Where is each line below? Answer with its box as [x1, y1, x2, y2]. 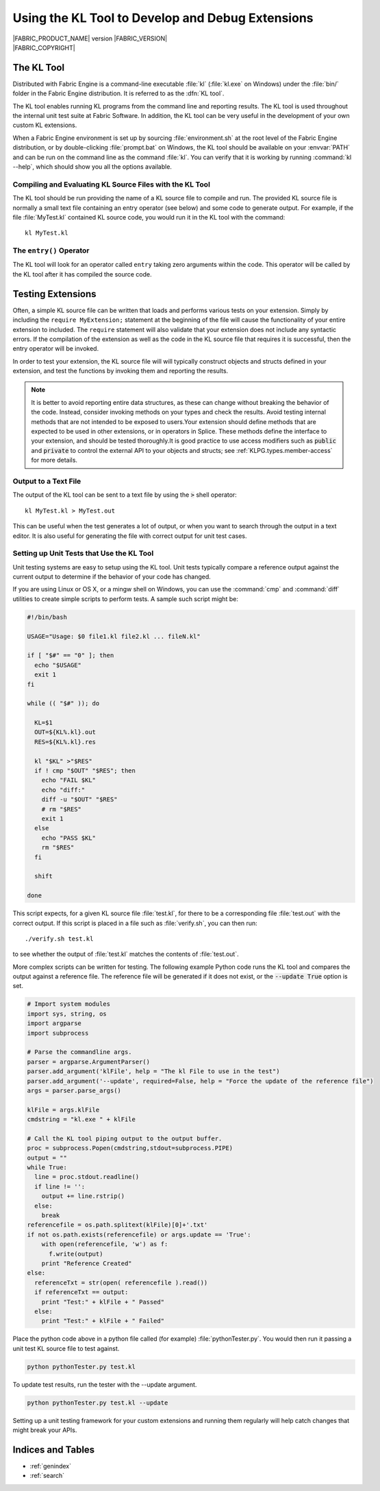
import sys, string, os [27, 1009, 107, 1018]
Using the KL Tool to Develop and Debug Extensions [12, 10, 314, 25]
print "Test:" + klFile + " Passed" [41, 1298, 164, 1306]
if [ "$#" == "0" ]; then [27, 652, 114, 659]
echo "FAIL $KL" [41, 776, 96, 784]
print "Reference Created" [41, 1259, 133, 1267]
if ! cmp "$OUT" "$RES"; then [34, 767, 136, 775]
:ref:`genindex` [29, 1461, 72, 1470]
